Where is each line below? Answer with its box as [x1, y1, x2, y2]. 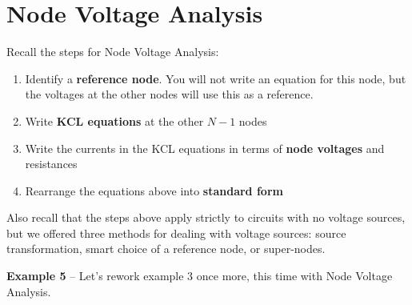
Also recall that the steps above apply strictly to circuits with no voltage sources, [6, 209, 406, 226]
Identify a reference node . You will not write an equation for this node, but [25, 70, 406, 86]
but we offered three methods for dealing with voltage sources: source [6, 224, 346, 241]
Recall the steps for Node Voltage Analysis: [6, 43, 219, 60]
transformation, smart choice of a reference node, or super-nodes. [6, 240, 326, 257]
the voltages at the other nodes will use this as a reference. [25, 86, 314, 102]
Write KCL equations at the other [25, 112, 204, 129]
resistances [25, 155, 78, 172]
